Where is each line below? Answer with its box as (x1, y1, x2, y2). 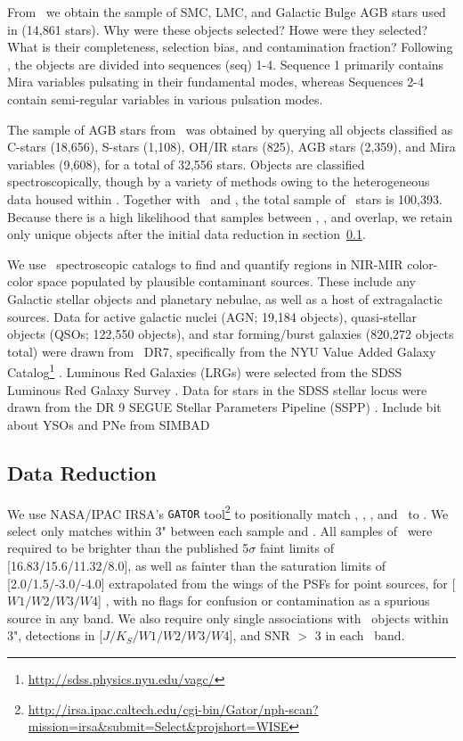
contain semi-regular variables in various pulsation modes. (7, 89, 323, 108)
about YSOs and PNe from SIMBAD (7, 415, 210, 433)
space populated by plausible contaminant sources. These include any (37, 272, 416, 291)
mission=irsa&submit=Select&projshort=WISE (28, 717, 289, 736)
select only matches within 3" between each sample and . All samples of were (7, 521, 433, 539)
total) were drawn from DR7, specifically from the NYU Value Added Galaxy (7, 342, 436, 360)
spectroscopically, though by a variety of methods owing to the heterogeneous (7, 172, 430, 191)
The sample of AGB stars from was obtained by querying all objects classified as (7, 119, 453, 138)
